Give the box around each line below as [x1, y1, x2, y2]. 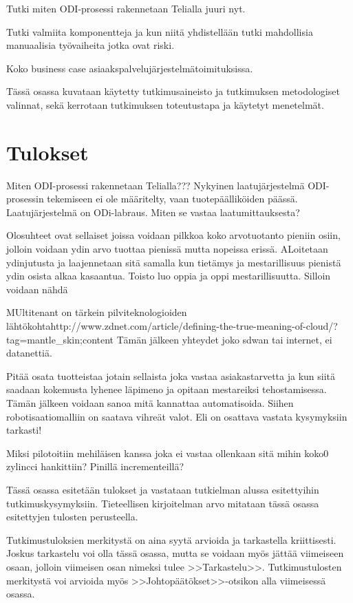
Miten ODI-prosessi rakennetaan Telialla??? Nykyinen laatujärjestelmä [6, 178, 305, 192]
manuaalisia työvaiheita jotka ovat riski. [6, 38, 175, 52]
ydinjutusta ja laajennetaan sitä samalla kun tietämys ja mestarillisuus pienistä [6, 255, 341, 269]
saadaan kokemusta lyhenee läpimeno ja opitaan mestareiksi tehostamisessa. [6, 382, 327, 396]
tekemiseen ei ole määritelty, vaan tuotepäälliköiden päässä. [47, 191, 298, 206]
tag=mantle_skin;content [6, 332, 114, 346]
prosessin [6, 191, 44, 206]
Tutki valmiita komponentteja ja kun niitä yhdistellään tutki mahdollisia [6, 24, 313, 39]
